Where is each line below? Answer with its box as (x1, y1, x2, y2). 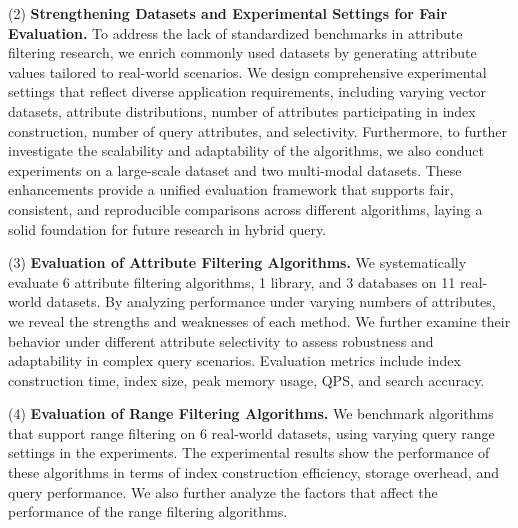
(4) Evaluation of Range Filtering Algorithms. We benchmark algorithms (8, 403, 494, 424)
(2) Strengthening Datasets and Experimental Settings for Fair (8, 3, 448, 23)
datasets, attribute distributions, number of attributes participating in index (8, 100, 476, 121)
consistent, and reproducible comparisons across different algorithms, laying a (8, 198, 483, 219)
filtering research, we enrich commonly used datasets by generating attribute (8, 42, 477, 63)
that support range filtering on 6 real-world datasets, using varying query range (8, 422, 495, 443)
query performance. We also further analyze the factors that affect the (8, 481, 438, 502)
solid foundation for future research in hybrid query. (8, 218, 327, 239)
